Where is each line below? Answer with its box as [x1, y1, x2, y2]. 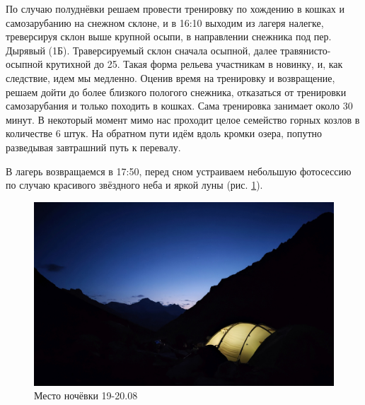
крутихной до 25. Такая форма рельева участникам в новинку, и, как [46, 57, 343, 71]
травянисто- [280, 42, 331, 57]
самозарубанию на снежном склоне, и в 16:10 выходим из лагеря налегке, [6, 15, 324, 30]
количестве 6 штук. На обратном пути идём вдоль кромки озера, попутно [6, 126, 323, 141]
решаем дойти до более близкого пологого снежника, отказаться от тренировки [6, 84, 347, 99]
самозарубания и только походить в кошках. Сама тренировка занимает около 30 [6, 98, 353, 113]
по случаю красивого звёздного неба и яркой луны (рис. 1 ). [6, 177, 263, 192]
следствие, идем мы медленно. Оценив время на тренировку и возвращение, [6, 70, 335, 85]
